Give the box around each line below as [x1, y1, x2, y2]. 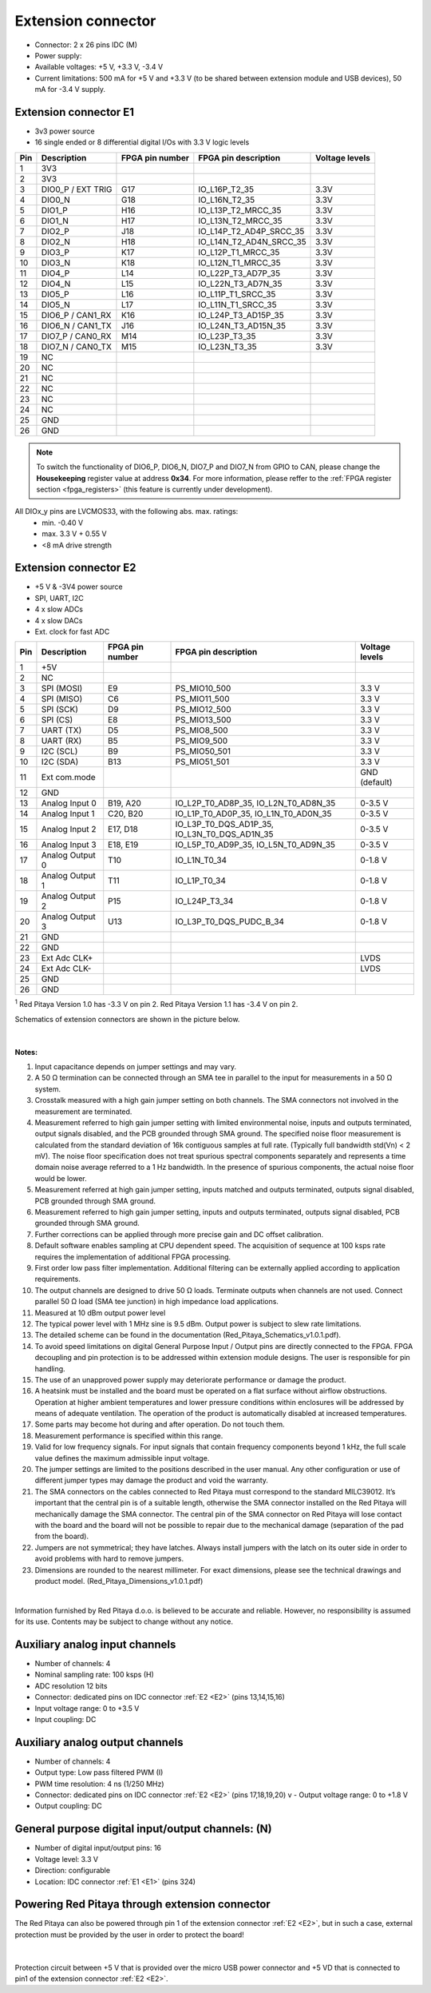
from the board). [34, 1531, 89, 1541]
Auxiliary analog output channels [14, 1735, 184, 1749]
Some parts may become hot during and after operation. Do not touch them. [34, 1419, 285, 1430]
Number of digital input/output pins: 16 [34, 1843, 162, 1853]
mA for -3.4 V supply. [34, 85, 106, 94]
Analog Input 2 [41, 824, 97, 835]
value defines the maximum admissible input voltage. [34, 1453, 210, 1462]
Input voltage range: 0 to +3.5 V [34, 1703, 140, 1713]
